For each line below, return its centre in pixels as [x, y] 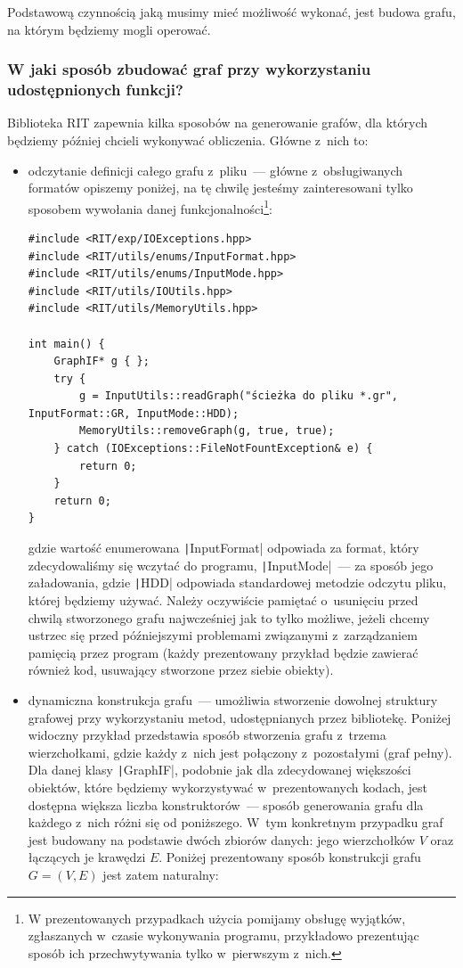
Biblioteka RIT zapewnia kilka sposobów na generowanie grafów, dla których [218, 123]
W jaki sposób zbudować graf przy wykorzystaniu [189, 69]
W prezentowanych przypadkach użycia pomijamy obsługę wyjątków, [217, 918]
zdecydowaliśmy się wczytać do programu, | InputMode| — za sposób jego [231, 565]
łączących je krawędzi [87, 857]
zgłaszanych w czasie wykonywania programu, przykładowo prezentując [223, 935]
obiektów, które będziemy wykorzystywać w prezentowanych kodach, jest [228, 788]
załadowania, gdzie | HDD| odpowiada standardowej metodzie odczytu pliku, [237, 582]
